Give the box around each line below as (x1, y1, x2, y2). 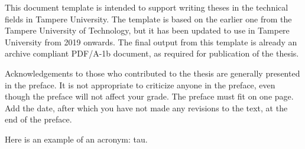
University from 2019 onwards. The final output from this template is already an (5, 35, 297, 48)
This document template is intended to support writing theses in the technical (5, 1, 288, 13)
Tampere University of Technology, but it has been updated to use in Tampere (5, 24, 290, 37)
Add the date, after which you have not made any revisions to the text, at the (5, 101, 288, 114)
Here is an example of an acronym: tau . (5, 133, 148, 145)
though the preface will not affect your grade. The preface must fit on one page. (5, 90, 294, 102)
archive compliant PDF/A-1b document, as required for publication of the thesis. (5, 47, 299, 59)
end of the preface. (5, 113, 72, 125)
